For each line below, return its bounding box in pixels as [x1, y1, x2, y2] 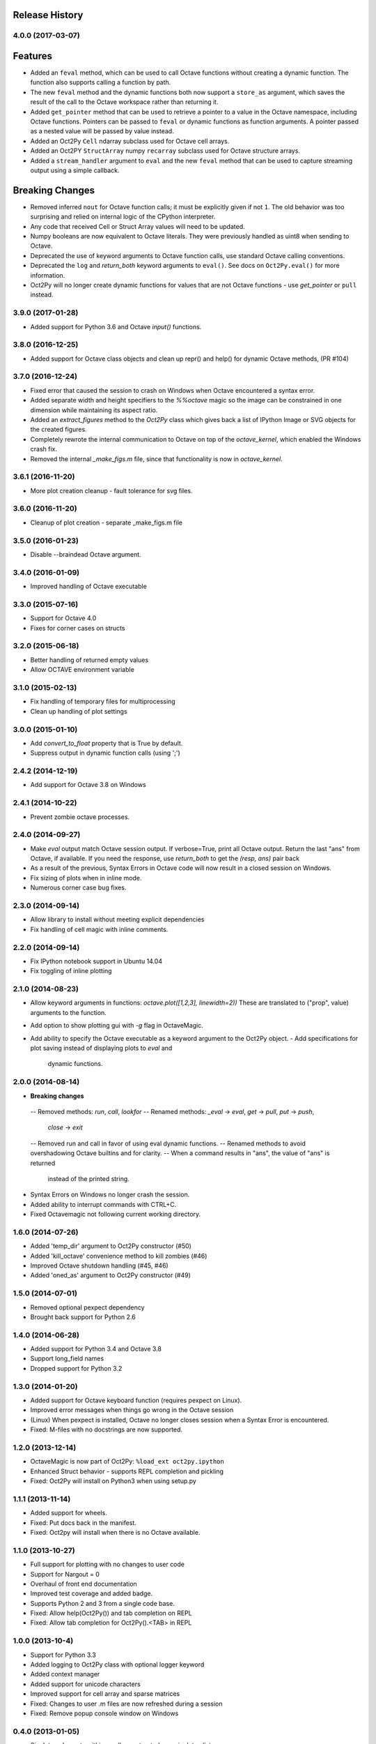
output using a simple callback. [30, 166, 120, 174]
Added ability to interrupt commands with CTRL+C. [30, 1200, 177, 1208]
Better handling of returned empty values [30, 656, 149, 664]
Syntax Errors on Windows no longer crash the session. [30, 1190, 190, 1199]
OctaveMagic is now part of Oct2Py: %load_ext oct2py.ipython [30, 1457, 224, 1466]
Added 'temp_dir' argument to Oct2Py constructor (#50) [30, 1242, 191, 1250]
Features [13, 50, 52, 62]
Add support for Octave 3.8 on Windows [30, 781, 146, 789]
